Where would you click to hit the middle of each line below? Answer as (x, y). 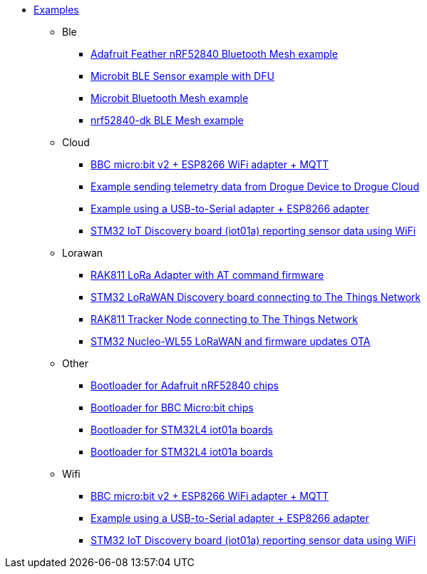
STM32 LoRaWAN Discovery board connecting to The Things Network (256, 297)
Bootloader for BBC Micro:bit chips (172, 408)
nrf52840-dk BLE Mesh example (167, 120)
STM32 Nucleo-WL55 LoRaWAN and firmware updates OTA (231, 341)
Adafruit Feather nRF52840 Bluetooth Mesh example (214, 54)
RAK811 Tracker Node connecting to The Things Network (224, 319)
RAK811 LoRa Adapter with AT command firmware (207, 275)
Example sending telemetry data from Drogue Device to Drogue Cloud (255, 186)
